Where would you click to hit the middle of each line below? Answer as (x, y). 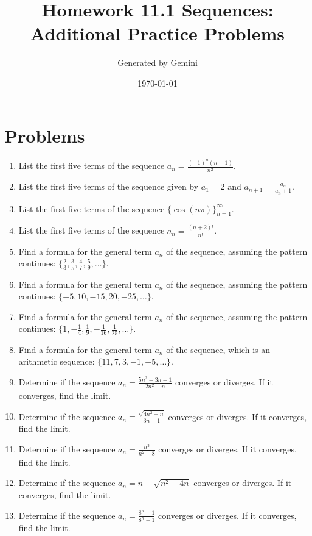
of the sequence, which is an (218, 349)
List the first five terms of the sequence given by (109, 186)
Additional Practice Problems (158, 33)
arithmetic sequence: (57, 361)
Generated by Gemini (158, 63)
